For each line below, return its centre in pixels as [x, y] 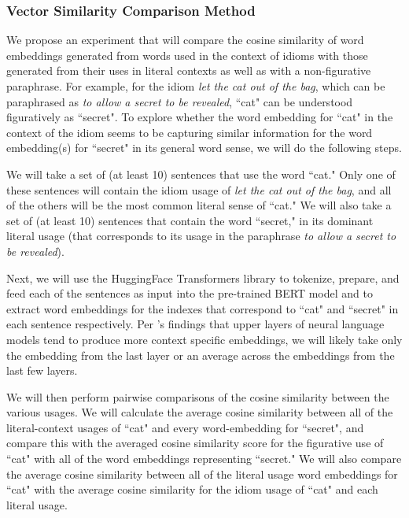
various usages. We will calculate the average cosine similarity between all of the [200, 412]
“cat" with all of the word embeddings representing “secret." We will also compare [204, 459]
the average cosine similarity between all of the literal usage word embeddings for [202, 474]
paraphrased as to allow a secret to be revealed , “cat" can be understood [180, 101]
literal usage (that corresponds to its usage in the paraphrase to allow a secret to [201, 236]
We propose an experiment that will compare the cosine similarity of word [185, 40]
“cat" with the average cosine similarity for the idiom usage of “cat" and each [192, 489]
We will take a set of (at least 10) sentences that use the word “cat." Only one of [201, 174]
